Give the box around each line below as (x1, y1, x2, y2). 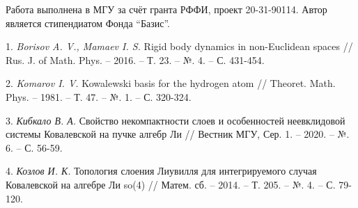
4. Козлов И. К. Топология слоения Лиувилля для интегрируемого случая (6, 163, 317, 178)
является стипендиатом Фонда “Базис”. (6, 15, 170, 30)
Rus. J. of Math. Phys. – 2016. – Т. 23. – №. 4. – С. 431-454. (6, 52, 265, 67)
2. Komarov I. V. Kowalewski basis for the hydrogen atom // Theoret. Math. (6, 76, 336, 90)
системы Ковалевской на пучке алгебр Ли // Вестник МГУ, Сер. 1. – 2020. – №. (6, 127, 350, 141)
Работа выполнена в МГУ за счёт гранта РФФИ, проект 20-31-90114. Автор (6, 2, 327, 16)
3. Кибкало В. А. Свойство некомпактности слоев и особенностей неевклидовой (6, 113, 345, 127)
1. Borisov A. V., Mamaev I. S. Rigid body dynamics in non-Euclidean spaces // (6, 39, 353, 54)
